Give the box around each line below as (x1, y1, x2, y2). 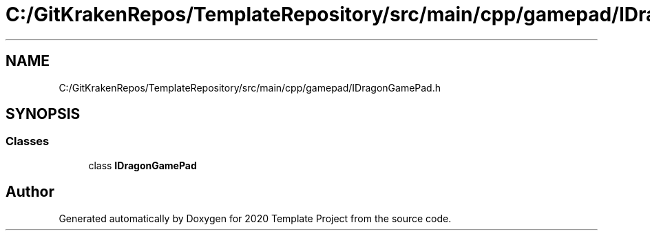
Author (6, 183, 54, 201)
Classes (6, 134, 50, 149)
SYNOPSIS (6, 105, 81, 123)
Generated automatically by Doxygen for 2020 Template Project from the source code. (59, 212, 452, 224)
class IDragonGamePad (88, 159, 197, 171)
